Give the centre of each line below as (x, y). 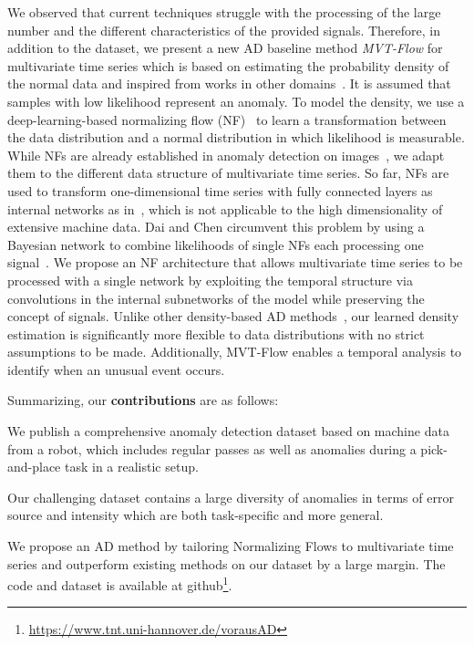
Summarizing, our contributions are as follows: (143, 400)
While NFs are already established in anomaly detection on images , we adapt (226, 155)
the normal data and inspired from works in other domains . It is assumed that (229, 83)
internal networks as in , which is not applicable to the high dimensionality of (225, 208)
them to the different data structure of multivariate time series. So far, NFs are (228, 173)
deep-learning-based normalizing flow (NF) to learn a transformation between (227, 119)
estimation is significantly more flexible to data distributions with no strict (216, 333)
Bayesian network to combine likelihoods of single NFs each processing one (216, 244)
